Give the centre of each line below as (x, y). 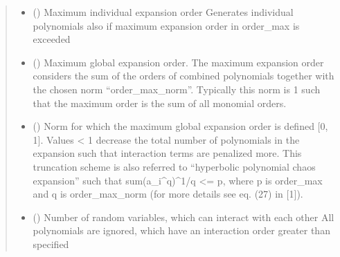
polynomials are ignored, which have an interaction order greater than (181, 230)
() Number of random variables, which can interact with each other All (184, 217)
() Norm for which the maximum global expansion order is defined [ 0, (180, 126)
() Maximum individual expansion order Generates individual (163, 12)
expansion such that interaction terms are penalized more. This (167, 153)
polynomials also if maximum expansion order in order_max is (166, 25)
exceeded (52, 39)
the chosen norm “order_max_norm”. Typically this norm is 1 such (177, 89)
